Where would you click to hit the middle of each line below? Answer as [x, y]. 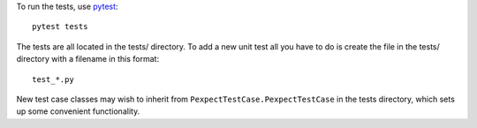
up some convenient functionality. [78, 111]
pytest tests [60, 27]
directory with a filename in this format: [87, 59]
